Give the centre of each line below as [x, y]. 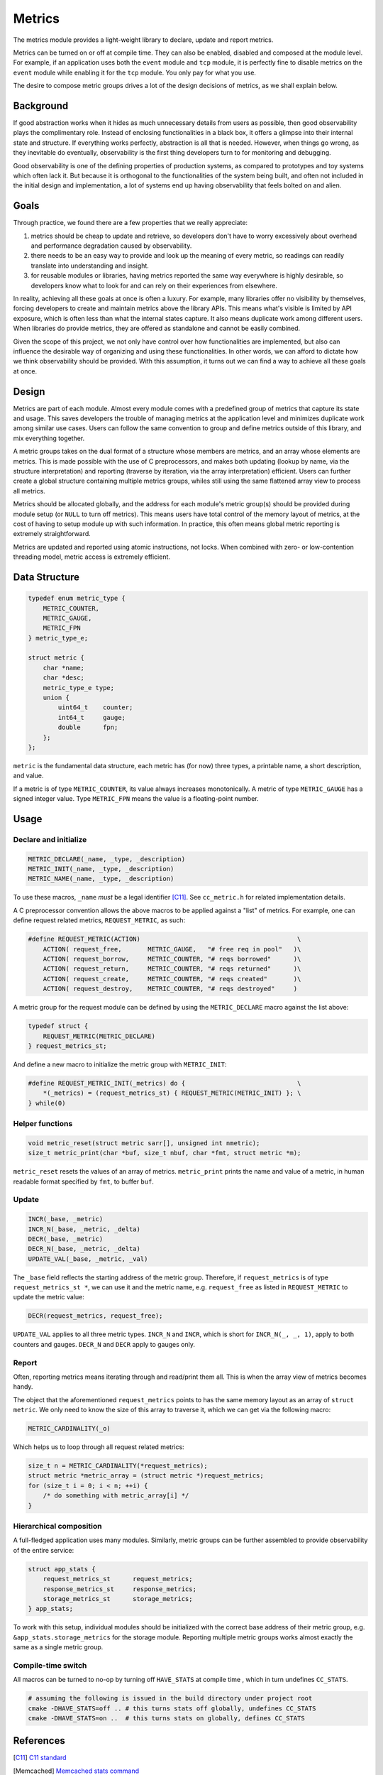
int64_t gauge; [91, 717]
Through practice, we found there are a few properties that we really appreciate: [131, 223]
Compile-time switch [50, 1665]
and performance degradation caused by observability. [111, 246]
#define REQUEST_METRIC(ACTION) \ [165, 939]
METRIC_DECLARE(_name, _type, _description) [107, 859]
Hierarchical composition [57, 1526]
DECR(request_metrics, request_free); [95, 1316]
